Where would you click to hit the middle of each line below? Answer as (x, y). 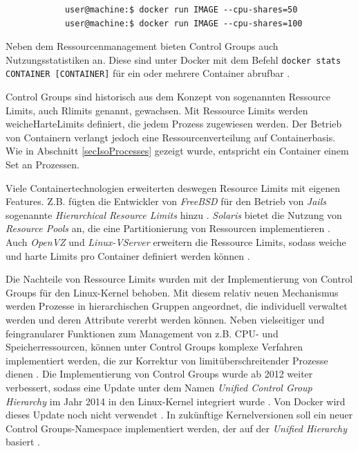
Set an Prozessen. (43, 165)
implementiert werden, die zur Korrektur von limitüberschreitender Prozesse (167, 360)
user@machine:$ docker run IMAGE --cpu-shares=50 (181, 10)
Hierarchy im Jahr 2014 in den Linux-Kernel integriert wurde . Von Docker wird (176, 401)
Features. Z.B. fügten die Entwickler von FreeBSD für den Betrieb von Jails (166, 201)
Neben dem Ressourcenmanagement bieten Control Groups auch (142, 46)
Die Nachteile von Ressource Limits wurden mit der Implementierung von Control (179, 279)
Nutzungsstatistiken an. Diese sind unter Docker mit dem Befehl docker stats (173, 59)
